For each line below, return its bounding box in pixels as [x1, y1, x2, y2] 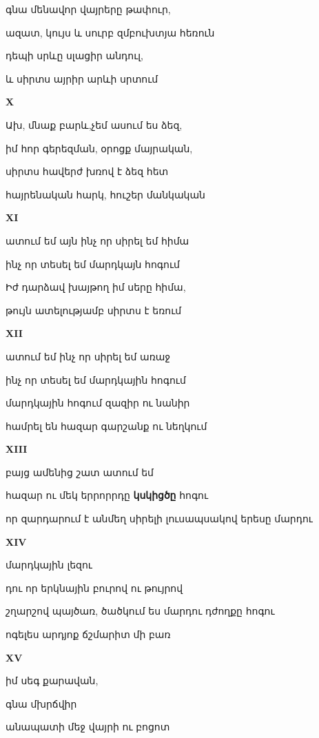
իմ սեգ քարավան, [6, 673, 99, 688]
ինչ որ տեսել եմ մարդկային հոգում [6, 372, 186, 387]
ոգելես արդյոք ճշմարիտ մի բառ [6, 627, 171, 642]
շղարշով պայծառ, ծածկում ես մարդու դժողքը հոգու [6, 604, 275, 618]
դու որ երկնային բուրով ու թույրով [6, 580, 183, 595]
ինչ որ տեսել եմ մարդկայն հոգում [6, 256, 180, 271]
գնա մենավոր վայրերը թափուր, [6, 2, 171, 16]
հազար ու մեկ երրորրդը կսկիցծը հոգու [6, 488, 209, 502]
